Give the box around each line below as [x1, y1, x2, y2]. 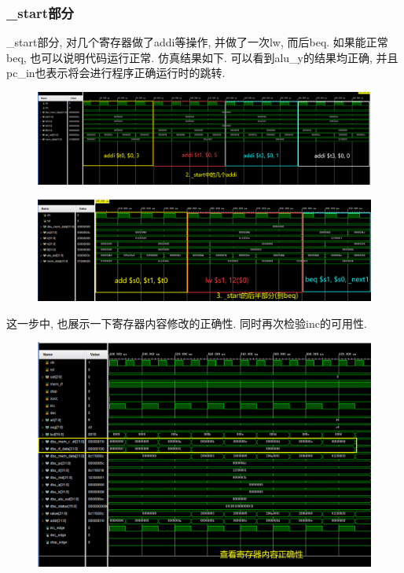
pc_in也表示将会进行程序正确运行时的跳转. [6, 64, 226, 81]
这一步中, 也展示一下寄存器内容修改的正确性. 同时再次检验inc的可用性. [6, 314, 367, 331]
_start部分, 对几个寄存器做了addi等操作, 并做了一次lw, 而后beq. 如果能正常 [6, 34, 388, 50]
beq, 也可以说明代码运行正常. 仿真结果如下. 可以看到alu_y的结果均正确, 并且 [6, 49, 398, 65]
